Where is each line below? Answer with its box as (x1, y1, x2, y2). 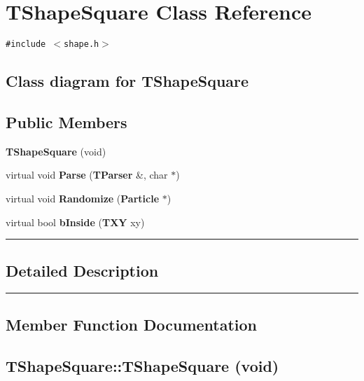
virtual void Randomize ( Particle (6, 190, 160, 205)
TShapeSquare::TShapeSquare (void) (6, 354, 279, 376)
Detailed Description (6, 259, 159, 281)
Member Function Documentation (6, 313, 258, 335)
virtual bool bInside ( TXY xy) (6, 214, 145, 229)
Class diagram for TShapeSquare (6, 70, 249, 92)
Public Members (6, 111, 127, 132)
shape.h (64, 39, 99, 50)
